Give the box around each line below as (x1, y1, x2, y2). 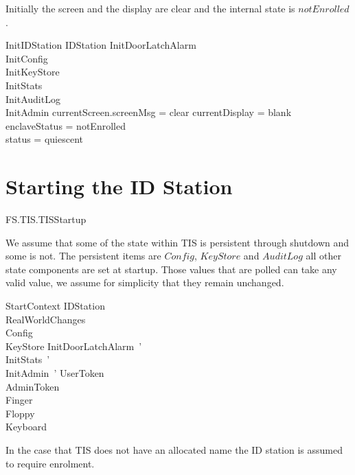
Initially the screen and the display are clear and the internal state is (5, 1, 295, 15)
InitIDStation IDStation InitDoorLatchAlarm (5, 38, 196, 52)
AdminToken (5, 379, 60, 393)
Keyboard (5, 419, 47, 434)
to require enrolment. (5, 456, 95, 470)
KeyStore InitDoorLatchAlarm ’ (5, 338, 142, 353)
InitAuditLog (5, 91, 60, 106)
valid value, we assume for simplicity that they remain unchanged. (5, 275, 284, 290)
